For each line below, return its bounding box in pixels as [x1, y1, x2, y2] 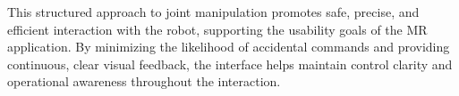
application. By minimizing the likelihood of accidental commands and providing [7, 37, 450, 56]
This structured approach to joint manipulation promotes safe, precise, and [7, 3, 420, 20]
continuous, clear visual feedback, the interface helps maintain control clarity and [7, 54, 453, 73]
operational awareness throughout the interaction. [7, 72, 281, 91]
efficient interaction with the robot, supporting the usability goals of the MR [7, 20, 428, 38]
